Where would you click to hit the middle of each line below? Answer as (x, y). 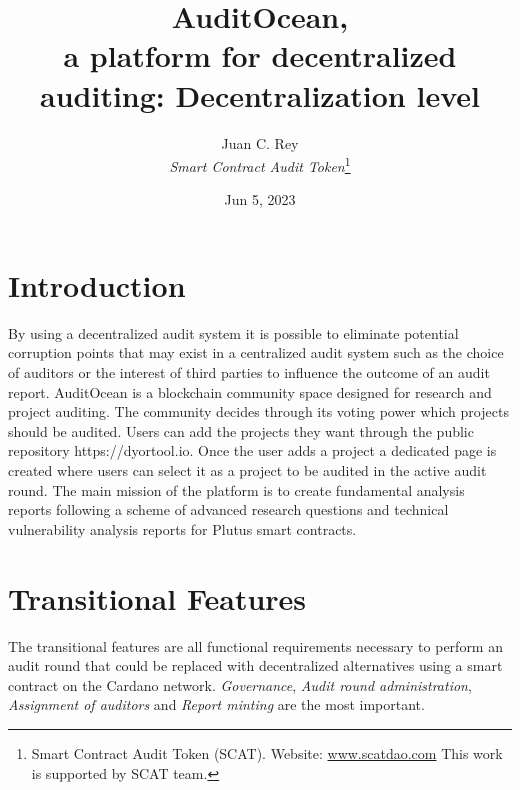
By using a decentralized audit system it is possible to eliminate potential (233, 332)
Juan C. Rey (260, 142)
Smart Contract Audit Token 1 (260, 164)
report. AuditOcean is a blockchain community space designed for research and (250, 391)
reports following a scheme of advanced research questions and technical (228, 509)
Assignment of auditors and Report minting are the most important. (216, 704)
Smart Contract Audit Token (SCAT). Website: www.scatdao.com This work (267, 752)
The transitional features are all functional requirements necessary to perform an (255, 645)
